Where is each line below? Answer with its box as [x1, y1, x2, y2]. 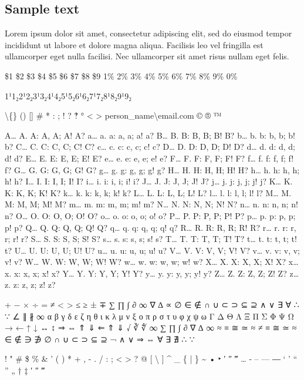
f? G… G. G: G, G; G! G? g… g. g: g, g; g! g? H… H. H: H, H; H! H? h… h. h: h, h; [5, 163, 300, 176]
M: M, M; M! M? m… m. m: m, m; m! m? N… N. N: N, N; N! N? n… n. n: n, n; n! [5, 198, 298, 210]
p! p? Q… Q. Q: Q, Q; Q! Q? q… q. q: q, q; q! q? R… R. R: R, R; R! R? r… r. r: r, [5, 221, 296, 233]
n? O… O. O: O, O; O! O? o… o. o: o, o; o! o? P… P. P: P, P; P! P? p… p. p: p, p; [5, 209, 296, 221]
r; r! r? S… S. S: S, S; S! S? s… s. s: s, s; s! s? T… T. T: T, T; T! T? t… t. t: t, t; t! [5, 233, 297, 245]
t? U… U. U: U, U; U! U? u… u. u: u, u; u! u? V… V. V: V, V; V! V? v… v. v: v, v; [5, 244, 300, 256]
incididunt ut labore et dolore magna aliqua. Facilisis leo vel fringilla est [5, 38, 264, 51]
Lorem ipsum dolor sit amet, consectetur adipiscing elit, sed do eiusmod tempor [5, 27, 292, 39]
